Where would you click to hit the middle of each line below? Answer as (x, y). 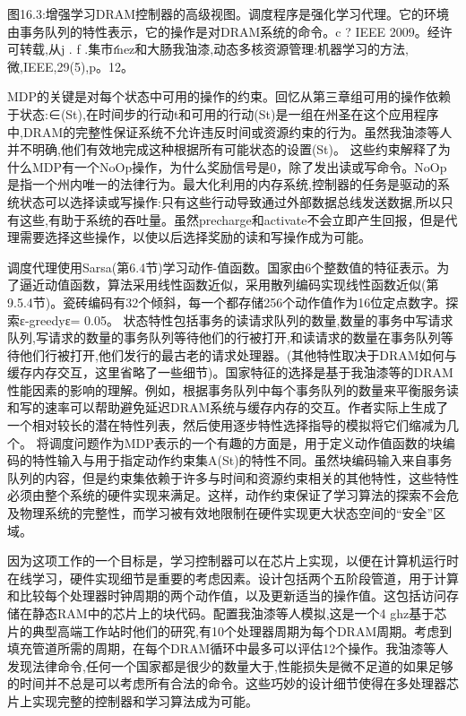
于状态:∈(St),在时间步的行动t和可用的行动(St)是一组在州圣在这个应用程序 (223, 113)
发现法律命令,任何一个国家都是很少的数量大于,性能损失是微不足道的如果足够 (230, 665)
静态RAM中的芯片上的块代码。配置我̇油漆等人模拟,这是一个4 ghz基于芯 (239, 613)
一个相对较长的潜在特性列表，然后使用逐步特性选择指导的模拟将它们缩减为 (227, 425)
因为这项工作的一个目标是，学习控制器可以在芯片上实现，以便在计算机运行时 (233, 561)
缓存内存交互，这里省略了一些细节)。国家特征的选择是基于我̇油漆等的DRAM (230, 372)
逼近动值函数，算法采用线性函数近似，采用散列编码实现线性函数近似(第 (229, 285)
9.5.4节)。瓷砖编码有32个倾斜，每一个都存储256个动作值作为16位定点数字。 (227, 302)
